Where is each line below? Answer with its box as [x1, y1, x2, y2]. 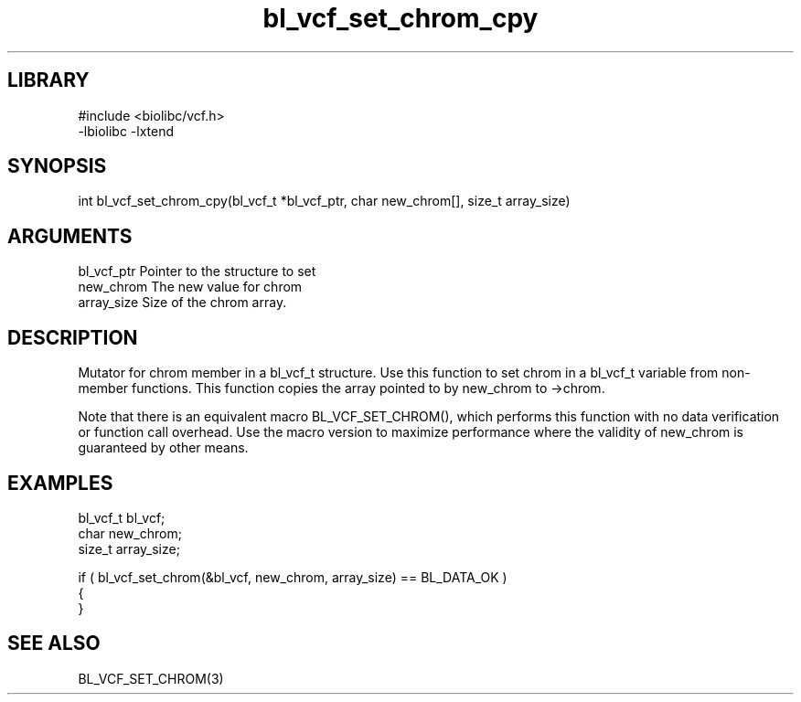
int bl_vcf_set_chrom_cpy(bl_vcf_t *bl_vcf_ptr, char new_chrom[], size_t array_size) [78, 193, 571, 209]
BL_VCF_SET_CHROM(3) [78, 670, 224, 686]
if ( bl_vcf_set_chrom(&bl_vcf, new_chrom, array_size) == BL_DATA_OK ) [78, 569, 507, 585]
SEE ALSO [7, 632, 101, 655]
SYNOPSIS [7, 154, 107, 178]
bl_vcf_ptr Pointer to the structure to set [78, 263, 316, 280]
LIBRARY [7, 69, 90, 92]
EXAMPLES [7, 471, 113, 495]
